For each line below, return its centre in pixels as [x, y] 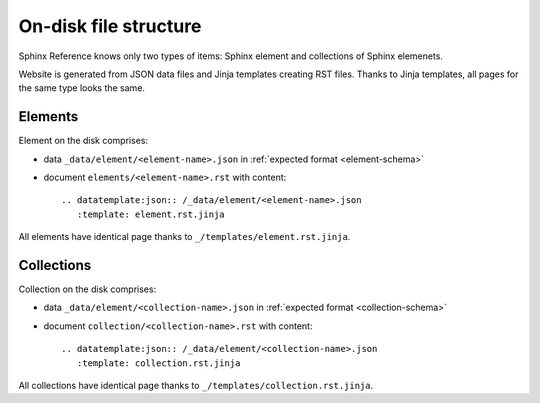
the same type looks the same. [81, 88]
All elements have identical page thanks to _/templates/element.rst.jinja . [184, 237]
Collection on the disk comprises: [87, 289]
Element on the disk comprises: [83, 141]
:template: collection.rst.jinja [158, 363]
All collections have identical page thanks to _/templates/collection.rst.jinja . [196, 386]
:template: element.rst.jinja [150, 214]
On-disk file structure [110, 26]
